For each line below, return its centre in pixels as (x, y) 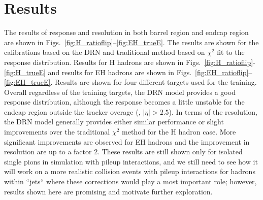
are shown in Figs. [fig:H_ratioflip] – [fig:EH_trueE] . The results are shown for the (131, 42)
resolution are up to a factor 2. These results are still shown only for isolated (123, 152)
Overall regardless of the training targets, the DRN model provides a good (120, 92)
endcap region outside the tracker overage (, (72, 111)
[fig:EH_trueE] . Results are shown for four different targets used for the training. (130, 82)
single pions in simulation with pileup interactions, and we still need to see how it (131, 161)
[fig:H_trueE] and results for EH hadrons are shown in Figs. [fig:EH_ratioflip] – (128, 72)
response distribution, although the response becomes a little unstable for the (124, 102)
